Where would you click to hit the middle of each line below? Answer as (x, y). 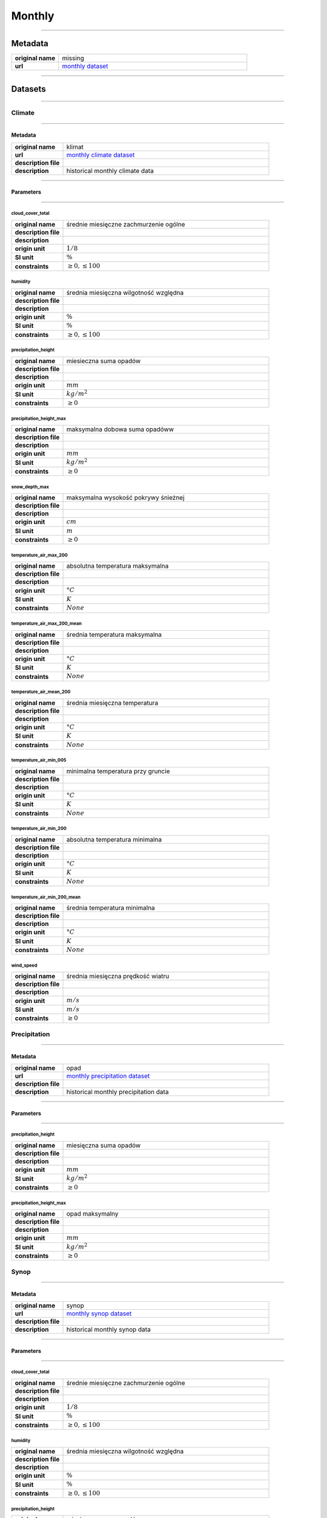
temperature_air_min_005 (39, 760)
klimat (75, 147)
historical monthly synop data (108, 1329)
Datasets (28, 89)
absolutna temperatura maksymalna (117, 566)
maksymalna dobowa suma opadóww (120, 429)
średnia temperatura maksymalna (114, 635)
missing (73, 58)
